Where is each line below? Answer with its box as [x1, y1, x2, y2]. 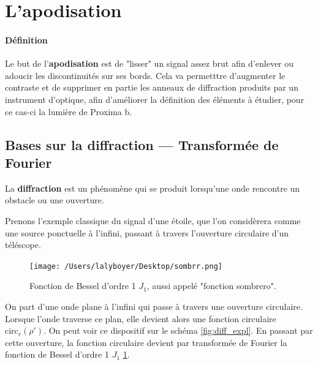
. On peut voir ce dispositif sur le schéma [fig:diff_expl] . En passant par [44, 324, 313, 337]
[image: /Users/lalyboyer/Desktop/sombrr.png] [29, 262, 222, 271]
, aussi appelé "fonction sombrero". [146, 279, 276, 292]
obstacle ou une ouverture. [5, 194, 104, 206]
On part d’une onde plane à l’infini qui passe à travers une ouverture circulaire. [5, 299, 303, 312]
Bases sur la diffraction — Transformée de [5, 135, 279, 154]
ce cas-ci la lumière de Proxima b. [5, 105, 132, 118]
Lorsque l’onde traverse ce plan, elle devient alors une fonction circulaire [5, 312, 276, 325]
